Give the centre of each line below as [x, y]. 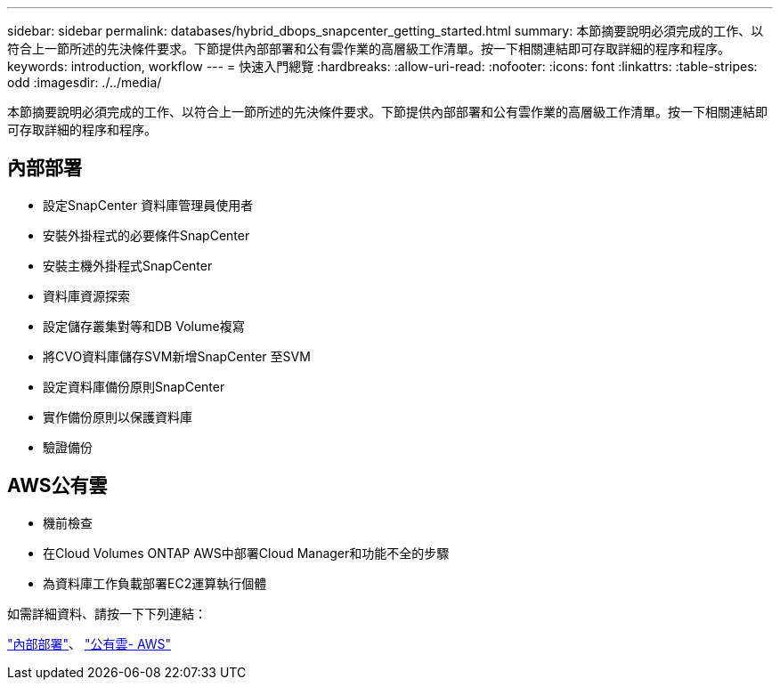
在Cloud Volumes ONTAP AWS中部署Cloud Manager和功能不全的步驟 [246, 553]
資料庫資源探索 [86, 295]
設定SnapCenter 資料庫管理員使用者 [148, 205]
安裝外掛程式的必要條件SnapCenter [146, 235]
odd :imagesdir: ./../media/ [85, 82]
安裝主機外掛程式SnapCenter [128, 265]
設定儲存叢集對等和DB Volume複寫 [144, 326]
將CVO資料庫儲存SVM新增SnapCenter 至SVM [177, 356]
